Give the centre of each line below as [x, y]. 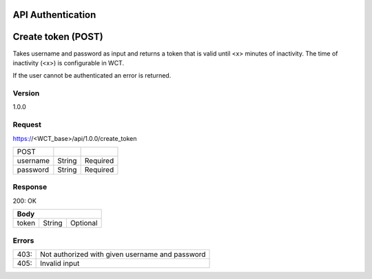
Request [27, 125]
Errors [23, 241]
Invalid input [60, 263]
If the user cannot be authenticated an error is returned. [92, 76]
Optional [84, 223]
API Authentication [54, 15]
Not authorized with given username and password [123, 254]
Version [26, 93]
